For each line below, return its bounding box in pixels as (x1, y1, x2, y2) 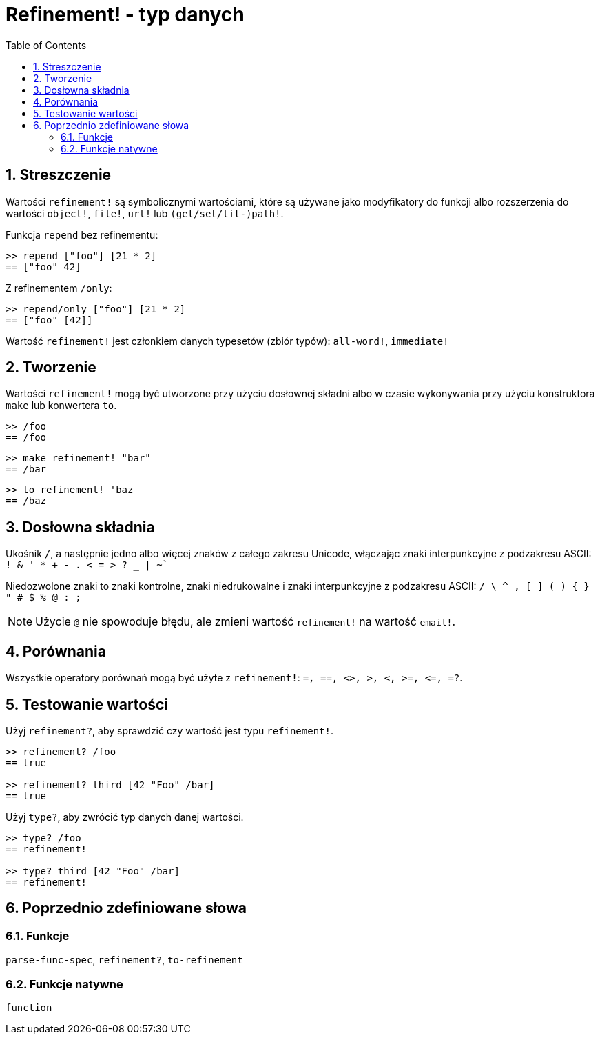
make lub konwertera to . (6, 399, 117, 412)
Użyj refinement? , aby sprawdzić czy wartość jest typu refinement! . (6, 724, 333, 737)
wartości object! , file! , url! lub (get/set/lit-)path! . (6, 207, 284, 219)
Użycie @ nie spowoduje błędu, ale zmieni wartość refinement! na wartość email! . (35, 614, 455, 629)
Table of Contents (6, 39, 87, 51)
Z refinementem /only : (6, 281, 112, 294)
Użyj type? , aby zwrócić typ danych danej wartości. (6, 810, 244, 823)
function (6, 1001, 52, 1013)
